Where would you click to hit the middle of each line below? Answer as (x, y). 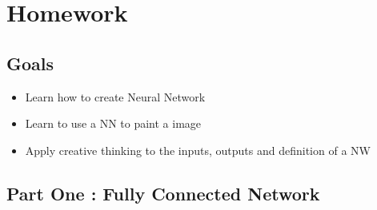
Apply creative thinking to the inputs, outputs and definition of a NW (198, 150)
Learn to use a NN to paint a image (113, 123)
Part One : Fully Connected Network (163, 193)
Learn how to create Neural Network (115, 96)
